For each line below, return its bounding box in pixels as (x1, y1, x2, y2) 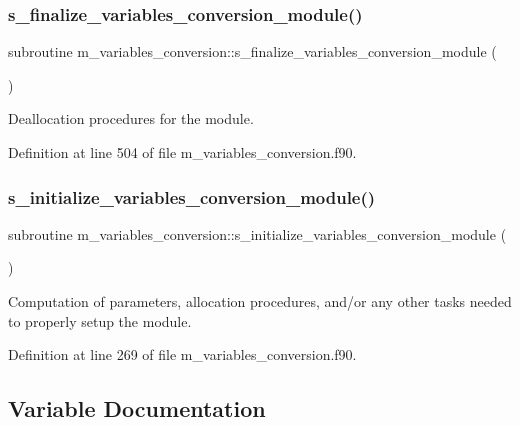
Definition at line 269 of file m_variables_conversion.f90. (8, 344, 357, 365)
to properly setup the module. (8, 310, 192, 331)
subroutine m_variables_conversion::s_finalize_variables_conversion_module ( (8, 41, 497, 62)
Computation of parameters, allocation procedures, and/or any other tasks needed (8, 291, 512, 311)
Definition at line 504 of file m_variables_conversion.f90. (8, 142, 357, 162)
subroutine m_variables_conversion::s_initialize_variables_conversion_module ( (8, 223, 507, 244)
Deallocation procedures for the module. (8, 108, 254, 129)
